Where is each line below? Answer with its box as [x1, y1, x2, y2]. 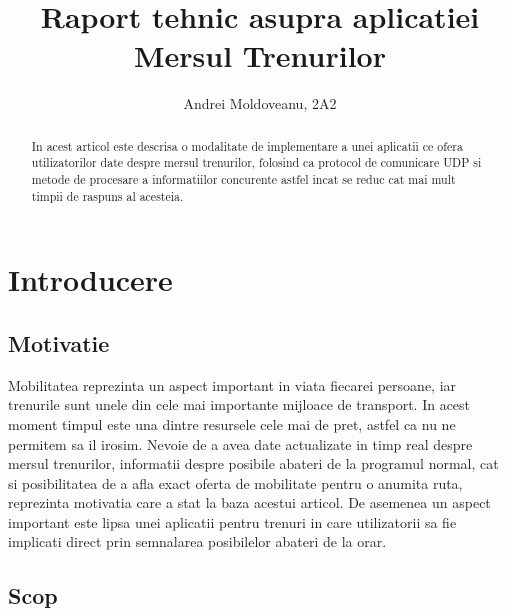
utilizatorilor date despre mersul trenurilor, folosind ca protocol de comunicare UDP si [31, 154, 482, 171]
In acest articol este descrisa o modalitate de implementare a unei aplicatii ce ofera [31, 137, 463, 154]
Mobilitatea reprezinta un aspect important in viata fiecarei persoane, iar [8, 374, 457, 395]
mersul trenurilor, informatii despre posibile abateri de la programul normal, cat [8, 453, 499, 474]
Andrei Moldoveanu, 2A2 [183, 93, 337, 114]
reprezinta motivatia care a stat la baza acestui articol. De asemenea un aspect [8, 492, 491, 513]
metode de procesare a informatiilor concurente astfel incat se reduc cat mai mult [31, 171, 456, 188]
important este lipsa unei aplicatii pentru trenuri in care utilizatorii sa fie [8, 511, 457, 532]
